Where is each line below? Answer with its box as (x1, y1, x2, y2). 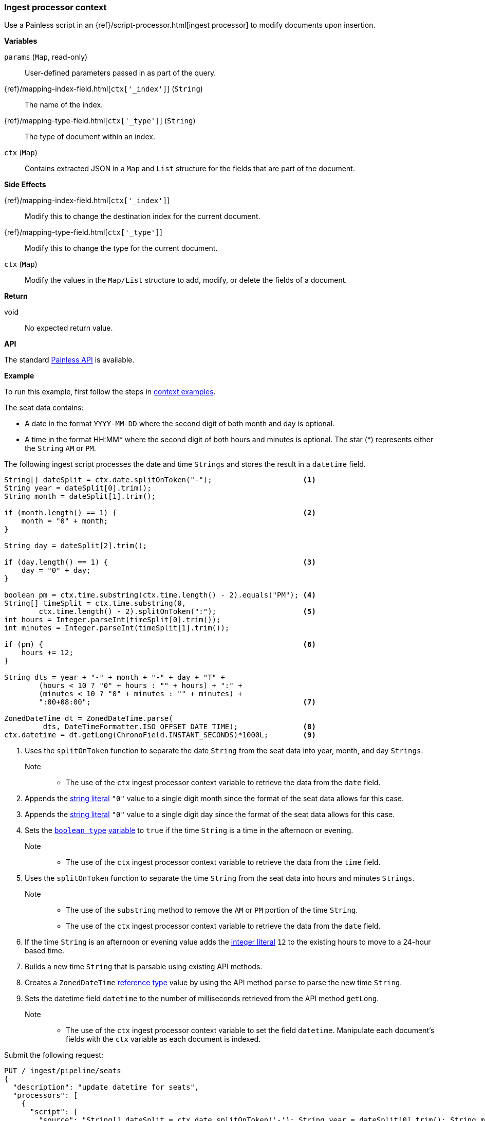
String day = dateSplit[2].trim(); (4, 541, 147, 550)
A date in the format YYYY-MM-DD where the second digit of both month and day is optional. (25, 419, 335, 428)
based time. (25, 946, 65, 955)
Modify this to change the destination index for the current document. (25, 212, 260, 221)
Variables (4, 37, 38, 46)
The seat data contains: (4, 403, 84, 412)
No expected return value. (25, 323, 113, 333)
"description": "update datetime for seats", (12, 1083, 199, 1092)
